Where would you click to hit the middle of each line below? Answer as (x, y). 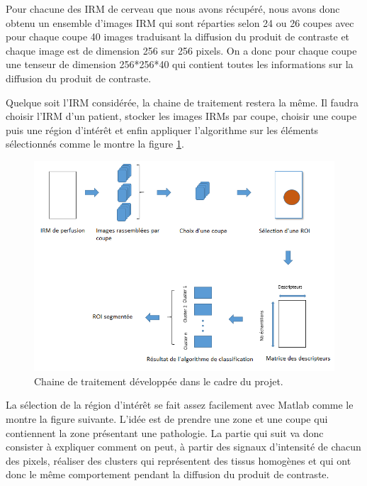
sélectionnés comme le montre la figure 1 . (95, 144)
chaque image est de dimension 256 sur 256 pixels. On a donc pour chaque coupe (181, 50)
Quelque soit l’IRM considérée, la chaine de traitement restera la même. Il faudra (182, 102)
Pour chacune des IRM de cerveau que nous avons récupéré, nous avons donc (173, 9)
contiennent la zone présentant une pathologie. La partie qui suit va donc (165, 432)
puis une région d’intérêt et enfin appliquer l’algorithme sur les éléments (162, 129)
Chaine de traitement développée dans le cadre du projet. (159, 381)
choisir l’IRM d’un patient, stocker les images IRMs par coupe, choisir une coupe (181, 116)
